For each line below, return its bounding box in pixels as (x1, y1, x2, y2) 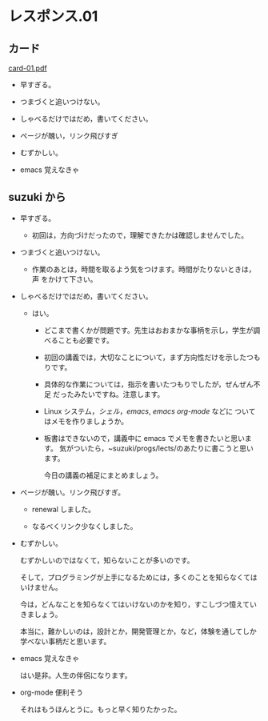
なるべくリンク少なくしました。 (31, 521, 138, 531)
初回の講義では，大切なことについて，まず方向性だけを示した (43, 352, 246, 362)
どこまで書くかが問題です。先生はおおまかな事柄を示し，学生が (43, 325, 254, 334)
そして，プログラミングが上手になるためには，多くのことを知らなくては (19, 572, 258, 582)
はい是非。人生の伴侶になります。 (19, 670, 132, 680)
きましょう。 (19, 609, 62, 619)
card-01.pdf (8, 63, 47, 73)
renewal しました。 (31, 504, 96, 514)
